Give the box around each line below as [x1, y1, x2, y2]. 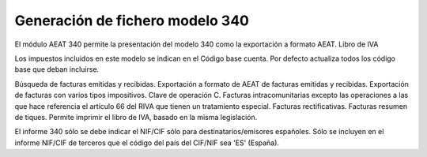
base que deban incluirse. [14, 65, 100, 74]
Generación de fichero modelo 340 [14, 12, 249, 29]
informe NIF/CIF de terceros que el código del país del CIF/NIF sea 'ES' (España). [14, 138, 280, 148]
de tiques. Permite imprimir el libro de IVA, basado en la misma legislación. [14, 112, 258, 121]
